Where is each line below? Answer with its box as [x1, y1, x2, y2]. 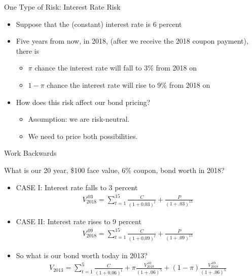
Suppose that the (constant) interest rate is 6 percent [16, 18, 182, 29]
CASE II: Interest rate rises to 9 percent [16, 216, 141, 226]
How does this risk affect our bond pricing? [16, 96, 151, 107]
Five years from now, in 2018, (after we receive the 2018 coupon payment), [16, 36, 248, 46]
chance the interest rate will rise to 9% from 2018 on [47, 79, 210, 90]
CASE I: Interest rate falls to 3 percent [16, 182, 138, 192]
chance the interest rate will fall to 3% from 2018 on [34, 62, 197, 73]
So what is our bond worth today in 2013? [16, 250, 148, 260]
